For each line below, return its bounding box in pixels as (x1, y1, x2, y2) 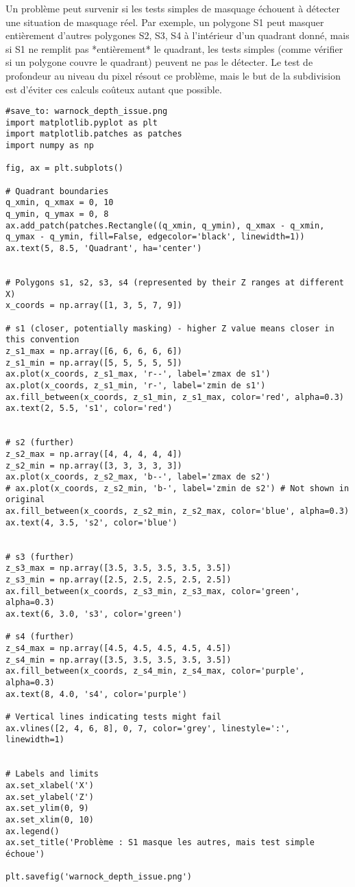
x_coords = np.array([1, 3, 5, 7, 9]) (5, 300, 182, 311)
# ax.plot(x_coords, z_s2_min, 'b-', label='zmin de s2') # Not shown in (5, 483, 350, 493)
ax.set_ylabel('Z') (5, 792, 94, 802)
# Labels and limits (5, 769, 99, 779)
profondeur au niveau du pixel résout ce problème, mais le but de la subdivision (5, 68, 341, 82)
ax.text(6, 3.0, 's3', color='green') (5, 609, 182, 619)
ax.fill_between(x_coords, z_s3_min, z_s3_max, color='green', (5, 586, 300, 596)
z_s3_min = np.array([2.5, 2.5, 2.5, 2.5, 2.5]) (5, 575, 232, 585)
